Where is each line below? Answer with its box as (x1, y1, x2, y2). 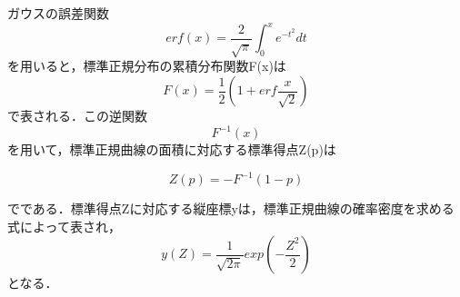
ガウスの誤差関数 (7, 4, 109, 22)
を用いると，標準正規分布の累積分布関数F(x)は (7, 56, 286, 75)
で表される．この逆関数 (7, 106, 147, 125)
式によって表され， (7, 216, 121, 235)
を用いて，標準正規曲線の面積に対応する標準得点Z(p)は (7, 140, 336, 159)
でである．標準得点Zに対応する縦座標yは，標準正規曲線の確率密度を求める (7, 199, 455, 218)
